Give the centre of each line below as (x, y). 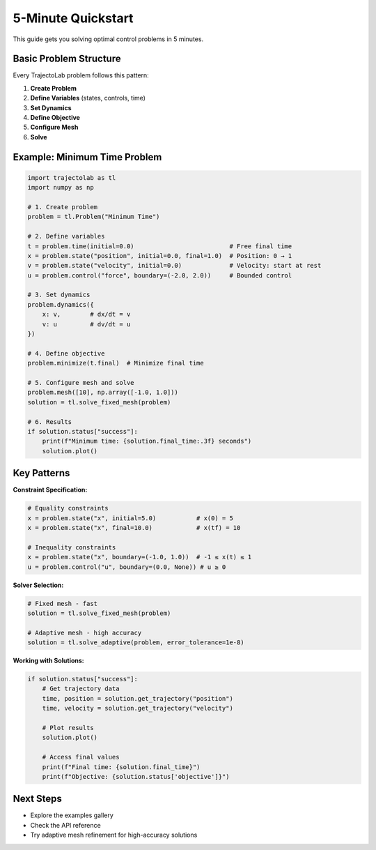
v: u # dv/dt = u (86, 324)
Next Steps (37, 799)
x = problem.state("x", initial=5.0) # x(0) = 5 (130, 518)
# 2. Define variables (66, 236)
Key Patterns (41, 473)
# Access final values (81, 757)
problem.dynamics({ (61, 304)
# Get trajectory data (81, 689)
